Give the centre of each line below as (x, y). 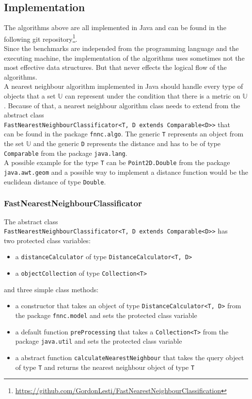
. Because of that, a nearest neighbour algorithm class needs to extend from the (122, 105)
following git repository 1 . (41, 38)
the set (14, 143)
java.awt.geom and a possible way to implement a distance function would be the (126, 172)
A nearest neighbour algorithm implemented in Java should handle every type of (124, 86)
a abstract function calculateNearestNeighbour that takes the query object (130, 357)
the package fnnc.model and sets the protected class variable (106, 315)
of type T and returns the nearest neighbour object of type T (105, 367)
